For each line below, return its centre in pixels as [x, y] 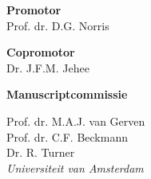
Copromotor [41, 52]
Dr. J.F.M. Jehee [48, 67]
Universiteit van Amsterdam [75, 167]
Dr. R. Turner [41, 152]
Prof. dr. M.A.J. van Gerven [76, 121]
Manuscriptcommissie [67, 94]
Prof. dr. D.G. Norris [58, 25]
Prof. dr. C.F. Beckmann [67, 136]
